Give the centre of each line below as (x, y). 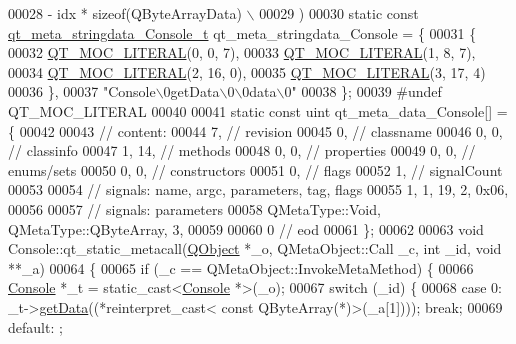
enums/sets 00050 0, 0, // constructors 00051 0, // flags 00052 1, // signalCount (255, 169)
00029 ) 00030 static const (339, 13)
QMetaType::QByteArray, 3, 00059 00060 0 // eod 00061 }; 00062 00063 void (246, 228)
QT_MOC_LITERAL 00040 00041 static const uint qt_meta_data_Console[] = (258, 110)
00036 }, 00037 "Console (82, 91)
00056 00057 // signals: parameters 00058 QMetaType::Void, (194, 208)
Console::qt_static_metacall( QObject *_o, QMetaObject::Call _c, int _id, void (255, 248)
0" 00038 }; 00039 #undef (363, 91)
